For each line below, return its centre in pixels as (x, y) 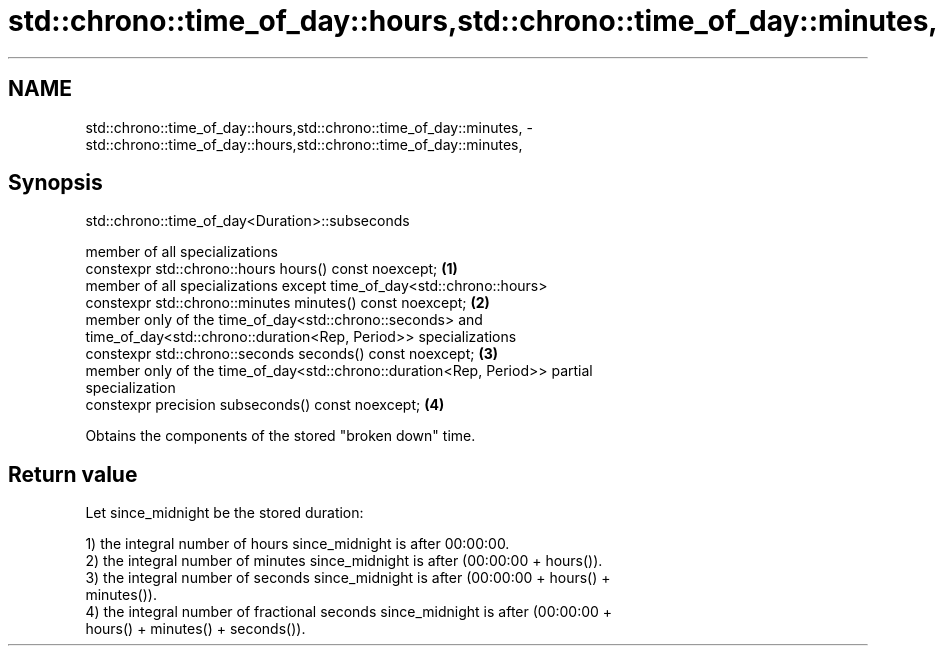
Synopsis (55, 183)
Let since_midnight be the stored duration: (224, 513)
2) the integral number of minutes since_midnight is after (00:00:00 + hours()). (344, 561)
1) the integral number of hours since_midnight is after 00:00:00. (297, 544)
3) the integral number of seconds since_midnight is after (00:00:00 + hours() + (348, 578)
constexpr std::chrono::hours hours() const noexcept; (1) (271, 269)
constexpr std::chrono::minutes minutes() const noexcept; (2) (287, 303)
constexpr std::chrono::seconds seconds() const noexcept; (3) (291, 354)
